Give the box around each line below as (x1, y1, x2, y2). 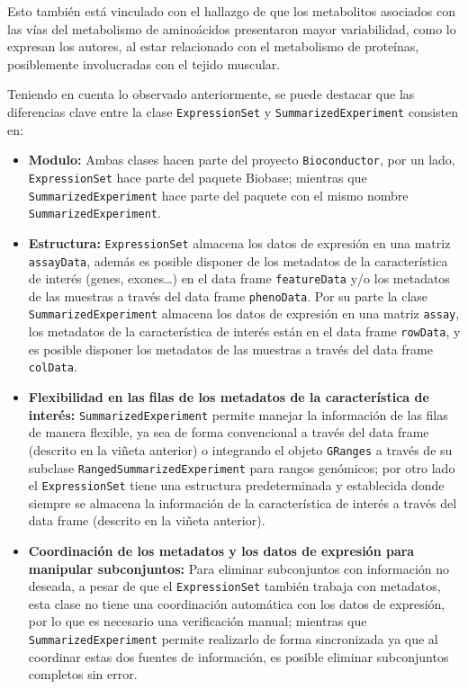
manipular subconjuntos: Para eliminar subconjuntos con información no (28, 559, 450, 577)
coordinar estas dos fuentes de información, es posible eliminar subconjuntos (28, 647, 449, 666)
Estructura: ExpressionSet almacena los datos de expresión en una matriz (28, 233, 451, 252)
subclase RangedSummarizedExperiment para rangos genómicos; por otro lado (28, 458, 455, 477)
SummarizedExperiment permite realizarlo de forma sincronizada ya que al (28, 630, 438, 649)
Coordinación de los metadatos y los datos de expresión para (28, 541, 415, 560)
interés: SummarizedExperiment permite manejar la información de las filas (28, 405, 448, 424)
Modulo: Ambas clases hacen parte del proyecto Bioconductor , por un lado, (28, 150, 455, 169)
